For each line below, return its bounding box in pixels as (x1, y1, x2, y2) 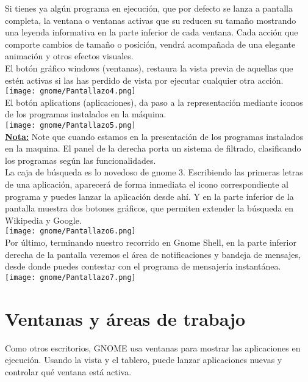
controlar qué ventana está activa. (5, 365, 132, 378)
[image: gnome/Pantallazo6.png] (5, 227, 136, 236)
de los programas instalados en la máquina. (5, 108, 167, 120)
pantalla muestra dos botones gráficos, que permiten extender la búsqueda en (5, 202, 294, 215)
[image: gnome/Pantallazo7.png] (5, 273, 136, 282)
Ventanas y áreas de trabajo (5, 306, 246, 331)
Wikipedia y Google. (5, 213, 82, 226)
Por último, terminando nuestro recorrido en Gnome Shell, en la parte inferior (5, 236, 296, 249)
